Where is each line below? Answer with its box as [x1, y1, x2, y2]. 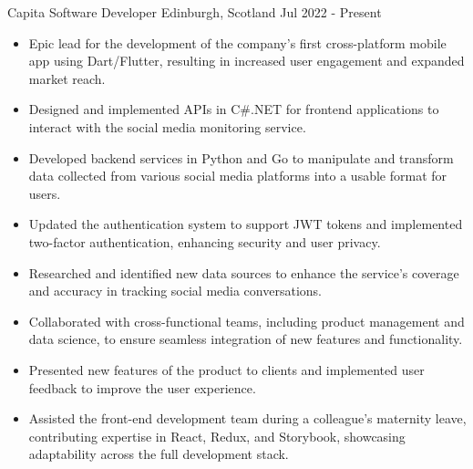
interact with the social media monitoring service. [28, 117, 306, 136]
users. [28, 183, 61, 203]
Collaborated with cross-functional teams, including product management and [28, 311, 465, 330]
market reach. [28, 68, 106, 88]
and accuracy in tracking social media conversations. [28, 281, 322, 300]
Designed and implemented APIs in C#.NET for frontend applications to [28, 99, 439, 119]
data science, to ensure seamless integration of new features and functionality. [28, 329, 463, 349]
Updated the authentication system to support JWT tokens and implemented [28, 214, 463, 234]
